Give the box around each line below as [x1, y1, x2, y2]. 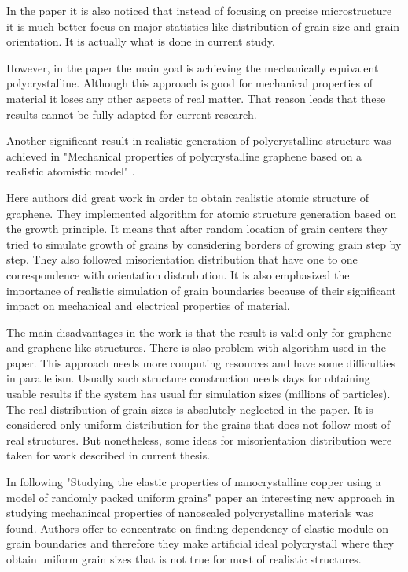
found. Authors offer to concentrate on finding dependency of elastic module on [6, 519, 389, 536]
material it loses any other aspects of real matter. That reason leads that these [6, 90, 386, 106]
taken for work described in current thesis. [6, 447, 211, 463]
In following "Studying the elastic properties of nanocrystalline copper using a [6, 474, 381, 490]
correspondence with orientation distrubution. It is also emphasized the [6, 266, 350, 282]
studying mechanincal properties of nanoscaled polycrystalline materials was [6, 504, 373, 521]
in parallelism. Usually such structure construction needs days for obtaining [6, 370, 370, 386]
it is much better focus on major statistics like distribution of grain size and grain [6, 17, 400, 34]
